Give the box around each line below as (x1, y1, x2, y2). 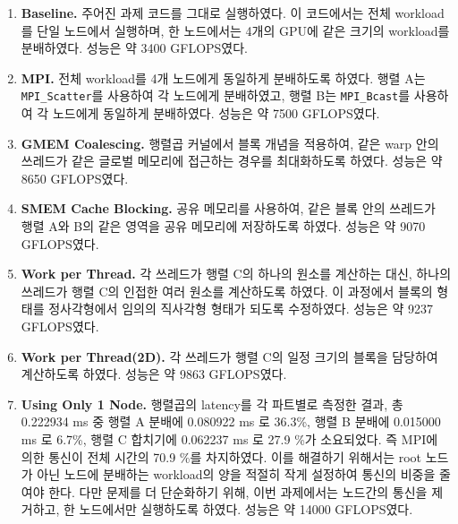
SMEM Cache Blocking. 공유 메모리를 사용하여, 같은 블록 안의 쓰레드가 (21, 199, 436, 218)
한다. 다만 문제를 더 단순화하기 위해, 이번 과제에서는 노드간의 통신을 (48, 482, 428, 501)
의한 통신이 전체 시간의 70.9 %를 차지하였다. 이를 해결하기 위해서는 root (21, 447, 422, 466)
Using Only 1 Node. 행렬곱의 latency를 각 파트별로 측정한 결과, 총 (21, 394, 403, 413)
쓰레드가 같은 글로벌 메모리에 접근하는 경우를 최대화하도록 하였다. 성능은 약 (21, 151, 443, 170)
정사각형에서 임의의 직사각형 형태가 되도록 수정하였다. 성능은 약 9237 (48, 299, 434, 318)
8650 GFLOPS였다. (21, 168, 129, 187)
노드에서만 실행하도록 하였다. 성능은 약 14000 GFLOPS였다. (79, 500, 413, 519)
